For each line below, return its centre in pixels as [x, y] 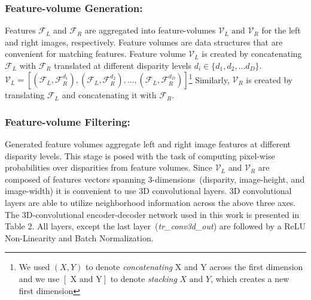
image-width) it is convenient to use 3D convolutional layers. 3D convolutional [148, 191]
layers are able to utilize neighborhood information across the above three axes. [150, 203]
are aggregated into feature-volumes [150, 30]
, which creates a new [250, 278]
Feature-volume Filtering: [68, 121]
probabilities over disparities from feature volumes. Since [109, 167]
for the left [281, 30]
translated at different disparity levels [123, 65]
